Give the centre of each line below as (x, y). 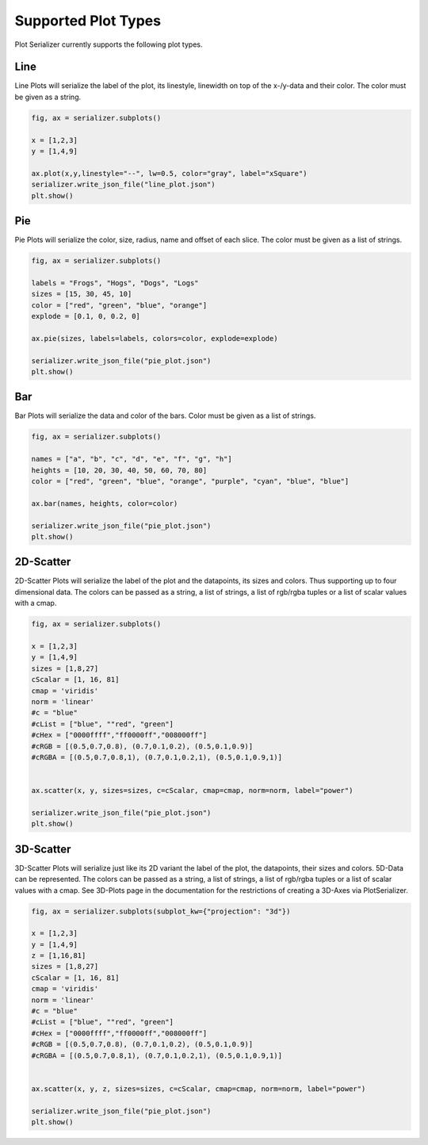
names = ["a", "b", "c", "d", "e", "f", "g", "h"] (132, 459)
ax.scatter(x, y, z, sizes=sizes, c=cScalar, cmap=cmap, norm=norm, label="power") (199, 1089)
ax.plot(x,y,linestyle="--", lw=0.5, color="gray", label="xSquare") (169, 173)
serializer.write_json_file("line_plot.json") (123, 185)
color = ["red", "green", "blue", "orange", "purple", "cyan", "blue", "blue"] (190, 481)
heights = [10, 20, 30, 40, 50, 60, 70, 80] (119, 470)
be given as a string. (48, 97)
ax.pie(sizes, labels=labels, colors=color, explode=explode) (155, 338)
